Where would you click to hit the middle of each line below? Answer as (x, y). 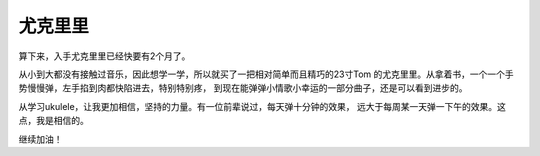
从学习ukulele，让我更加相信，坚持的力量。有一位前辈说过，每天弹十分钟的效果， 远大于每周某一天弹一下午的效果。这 (262, 106)
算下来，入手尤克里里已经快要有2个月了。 (104, 56)
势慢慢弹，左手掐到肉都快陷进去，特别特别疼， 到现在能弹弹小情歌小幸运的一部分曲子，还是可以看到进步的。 (243, 88)
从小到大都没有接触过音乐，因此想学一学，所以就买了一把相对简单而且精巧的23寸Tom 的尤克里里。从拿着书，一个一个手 (266, 74)
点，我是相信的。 (53, 121)
